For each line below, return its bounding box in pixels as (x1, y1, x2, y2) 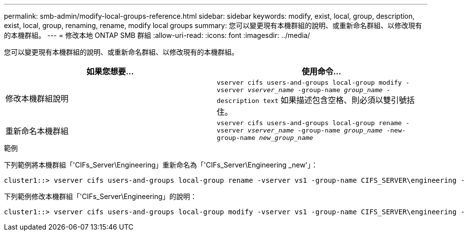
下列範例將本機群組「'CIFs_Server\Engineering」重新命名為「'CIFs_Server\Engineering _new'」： (4, 161, 318, 169)
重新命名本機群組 (5, 126, 69, 136)
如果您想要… (86, 67, 134, 76)
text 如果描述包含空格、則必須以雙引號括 (263, 95, 415, 105)
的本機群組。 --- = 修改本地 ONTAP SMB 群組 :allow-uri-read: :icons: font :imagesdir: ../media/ (4, 31, 310, 39)
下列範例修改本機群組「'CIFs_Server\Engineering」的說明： (4, 192, 197, 201)
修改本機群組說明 (5, 94, 69, 103)
